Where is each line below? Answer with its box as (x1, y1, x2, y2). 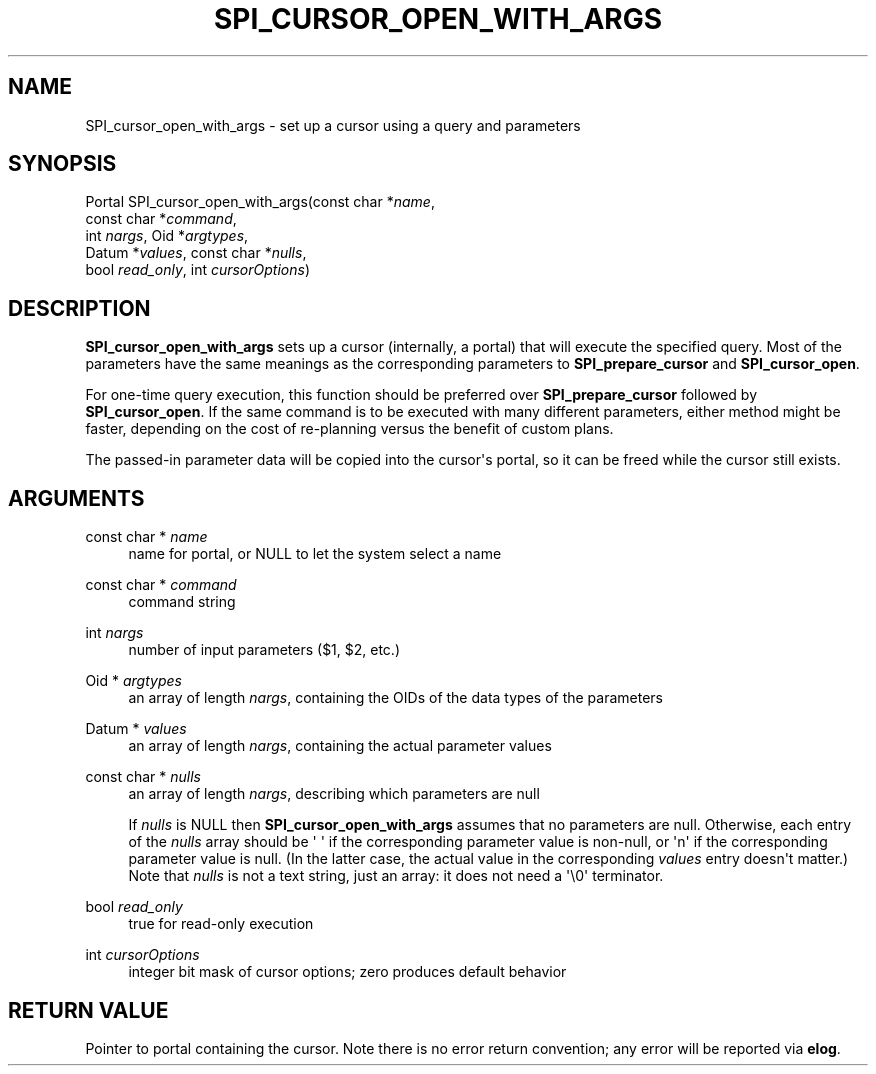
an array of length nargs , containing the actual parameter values (128, 737, 552, 755)
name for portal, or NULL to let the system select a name (128, 545, 502, 563)
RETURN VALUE (8, 997, 169, 1023)
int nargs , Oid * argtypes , (85, 227, 249, 245)
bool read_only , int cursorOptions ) (85, 261, 310, 279)
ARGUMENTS (8, 485, 145, 511)
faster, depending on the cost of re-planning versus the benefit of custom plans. (85, 420, 614, 438)
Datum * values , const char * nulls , (85, 244, 307, 262)
